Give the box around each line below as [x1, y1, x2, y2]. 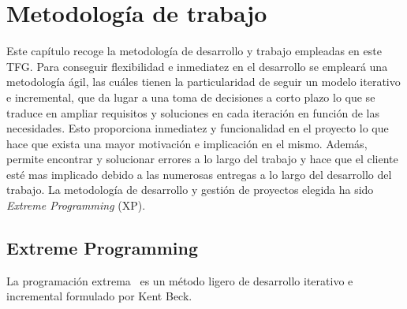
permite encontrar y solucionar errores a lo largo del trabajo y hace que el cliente [6, 151, 398, 167]
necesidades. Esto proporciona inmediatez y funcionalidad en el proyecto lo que [6, 120, 389, 136]
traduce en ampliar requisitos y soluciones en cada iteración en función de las [6, 104, 380, 121]
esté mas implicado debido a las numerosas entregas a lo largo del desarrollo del [6, 166, 392, 182]
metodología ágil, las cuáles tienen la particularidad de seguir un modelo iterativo [6, 73, 401, 90]
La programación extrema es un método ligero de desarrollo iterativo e [6, 272, 353, 289]
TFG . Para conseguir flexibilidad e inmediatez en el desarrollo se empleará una [6, 58, 388, 74]
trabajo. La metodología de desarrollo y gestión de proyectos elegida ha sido [6, 181, 374, 198]
